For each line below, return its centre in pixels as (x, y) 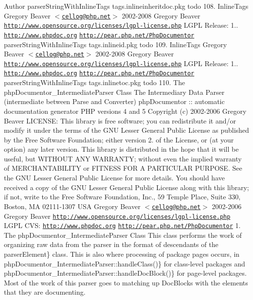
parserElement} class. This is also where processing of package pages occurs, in (122, 254)
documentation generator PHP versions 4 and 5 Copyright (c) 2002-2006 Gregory (125, 111)
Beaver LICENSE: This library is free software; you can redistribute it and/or (120, 120)
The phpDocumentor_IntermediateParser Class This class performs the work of (123, 235)
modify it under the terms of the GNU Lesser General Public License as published (126, 130)
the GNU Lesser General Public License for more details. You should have (114, 178)
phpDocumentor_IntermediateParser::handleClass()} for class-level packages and (125, 263)
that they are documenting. (45, 292)
